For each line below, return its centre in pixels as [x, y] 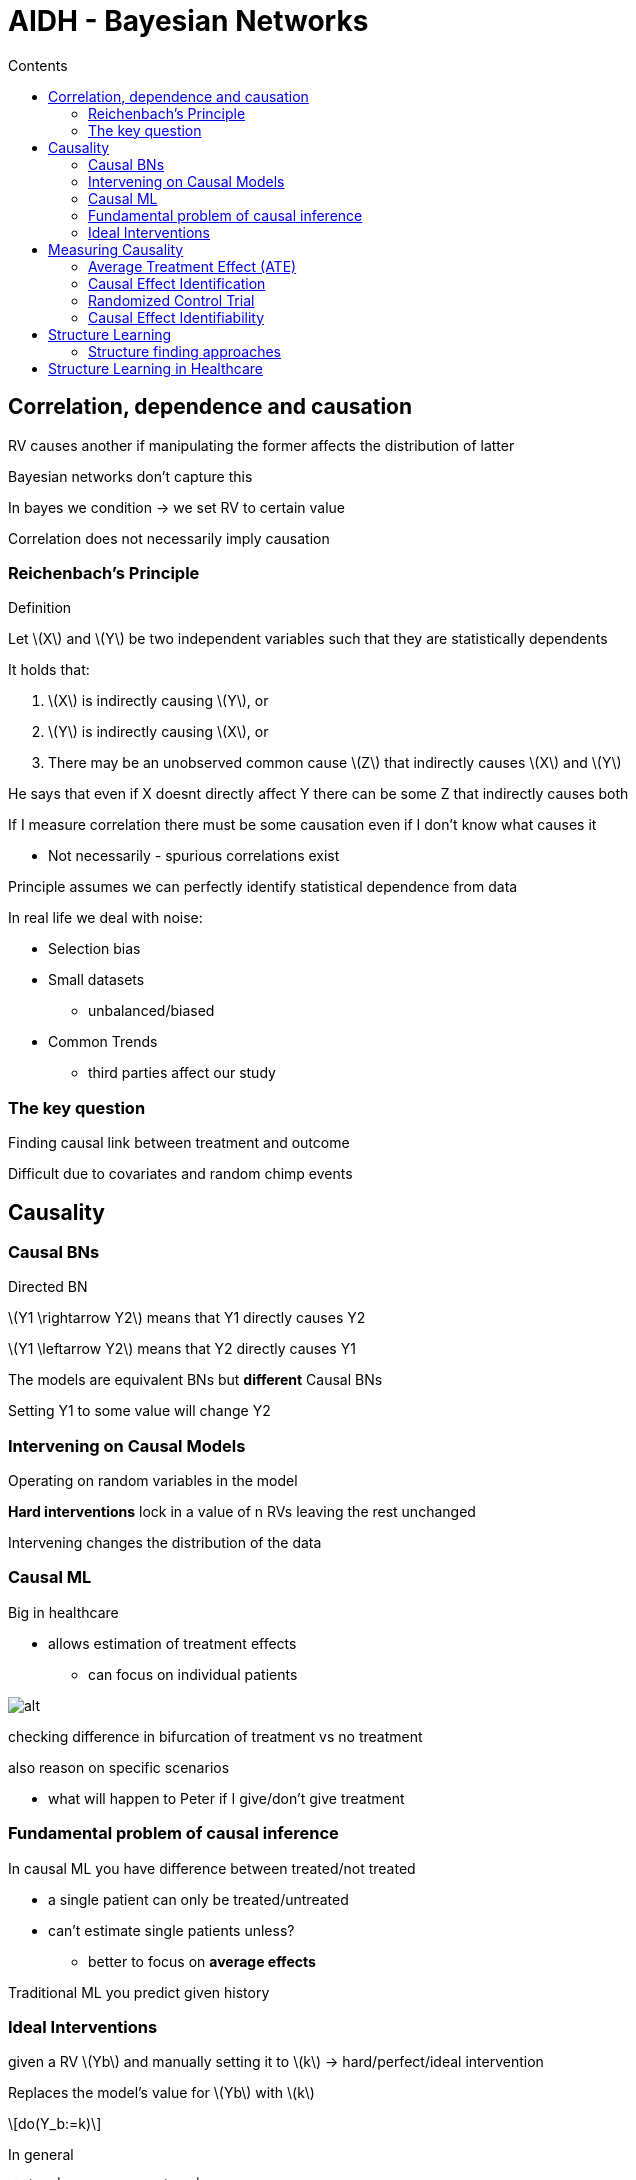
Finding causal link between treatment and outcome [179, 1143]
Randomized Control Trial [171, 300]
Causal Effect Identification [177, 283]
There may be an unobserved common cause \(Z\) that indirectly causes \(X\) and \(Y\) [335, 763]
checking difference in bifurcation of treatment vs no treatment [215, 1736]
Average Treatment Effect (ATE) [192, 266]
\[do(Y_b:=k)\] [55, 2124]
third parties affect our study [182, 1073]
